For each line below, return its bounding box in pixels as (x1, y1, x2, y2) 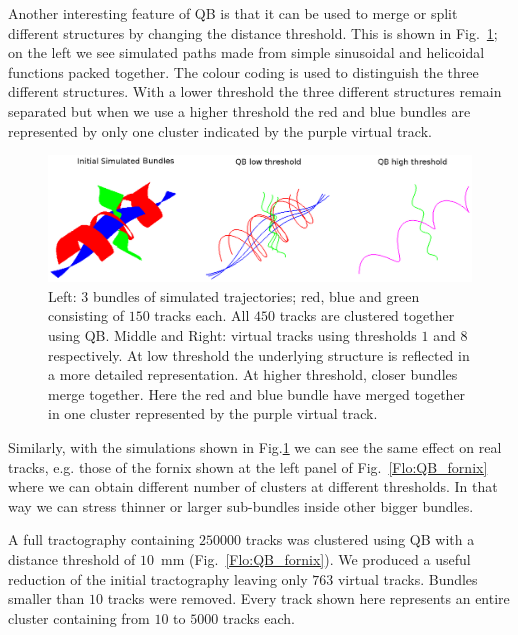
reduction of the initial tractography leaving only (8, 568, 308, 589)
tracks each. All (154, 305, 250, 326)
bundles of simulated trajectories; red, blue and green (92, 285, 420, 306)
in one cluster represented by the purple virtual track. (48, 403, 378, 424)
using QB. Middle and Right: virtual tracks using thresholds (48, 325, 417, 346)
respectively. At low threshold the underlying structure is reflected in (48, 344, 470, 365)
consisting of (48, 305, 124, 326)
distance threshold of (8, 548, 136, 569)
